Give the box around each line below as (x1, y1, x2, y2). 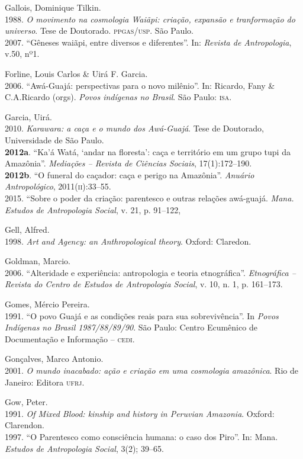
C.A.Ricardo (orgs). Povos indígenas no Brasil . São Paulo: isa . (5, 91, 232, 103)
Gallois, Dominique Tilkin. (5, 1, 101, 13)
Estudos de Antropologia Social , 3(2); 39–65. (5, 442, 164, 454)
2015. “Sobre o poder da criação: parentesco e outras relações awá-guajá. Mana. (5, 191, 294, 204)
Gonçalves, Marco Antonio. (5, 352, 104, 365)
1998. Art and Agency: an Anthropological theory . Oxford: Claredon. (5, 235, 252, 247)
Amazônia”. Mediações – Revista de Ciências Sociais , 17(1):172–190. (5, 157, 252, 169)
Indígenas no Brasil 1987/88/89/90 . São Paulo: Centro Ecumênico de (5, 321, 257, 333)
